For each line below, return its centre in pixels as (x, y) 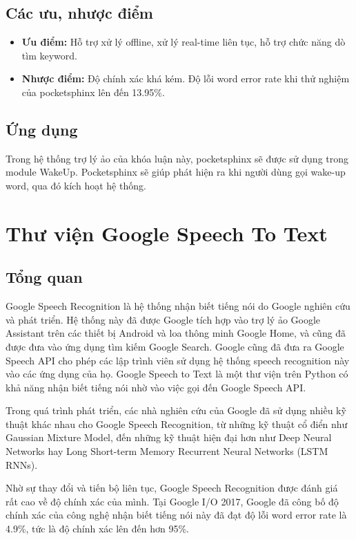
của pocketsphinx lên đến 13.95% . (93, 92)
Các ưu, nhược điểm (79, 13)
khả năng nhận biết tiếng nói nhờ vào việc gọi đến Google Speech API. (156, 387)
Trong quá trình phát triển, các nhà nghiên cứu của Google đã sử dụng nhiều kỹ (176, 410)
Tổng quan (44, 277)
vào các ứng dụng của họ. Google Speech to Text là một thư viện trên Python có (177, 374)
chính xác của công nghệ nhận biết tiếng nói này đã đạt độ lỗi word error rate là (176, 515)
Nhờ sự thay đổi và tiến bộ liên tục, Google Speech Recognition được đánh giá (172, 488)
